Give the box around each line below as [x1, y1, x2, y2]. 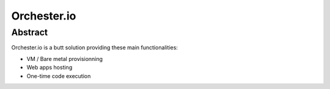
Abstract [11, 27, 48, 38]
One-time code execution [26, 72, 91, 79]
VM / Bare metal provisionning [26, 55, 103, 62]
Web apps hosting [26, 64, 73, 71]
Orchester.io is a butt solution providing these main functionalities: [11, 44, 178, 51]
